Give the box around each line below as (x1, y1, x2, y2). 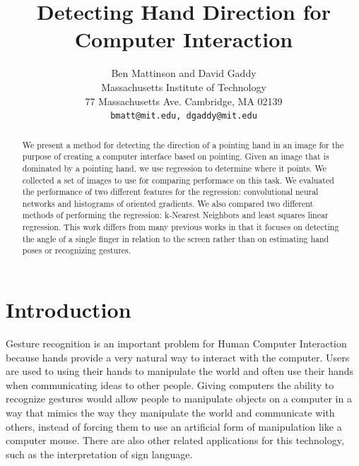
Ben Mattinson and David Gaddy (111, 66, 257, 80)
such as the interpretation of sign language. (6, 446, 193, 461)
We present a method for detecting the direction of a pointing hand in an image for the (22, 138, 344, 150)
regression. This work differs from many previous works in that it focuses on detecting (22, 221, 339, 233)
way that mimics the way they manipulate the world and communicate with (6, 405, 335, 420)
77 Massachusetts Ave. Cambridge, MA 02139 (85, 93, 283, 108)
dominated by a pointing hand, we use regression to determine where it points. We (22, 162, 326, 174)
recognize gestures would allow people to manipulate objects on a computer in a (6, 391, 352, 406)
